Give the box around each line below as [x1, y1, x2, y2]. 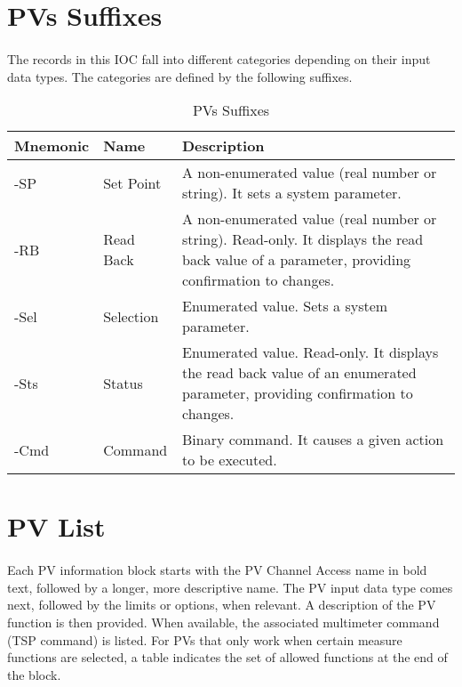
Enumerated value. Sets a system [181, 295, 388, 317]
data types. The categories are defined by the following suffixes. [7, 67, 353, 85]
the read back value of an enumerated [181, 362, 417, 384]
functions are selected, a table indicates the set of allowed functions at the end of [7, 648, 448, 667]
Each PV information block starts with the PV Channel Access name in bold [7, 561, 427, 579]
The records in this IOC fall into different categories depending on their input [7, 49, 431, 68]
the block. [7, 665, 61, 683]
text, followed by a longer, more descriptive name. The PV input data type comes [7, 578, 453, 596]
